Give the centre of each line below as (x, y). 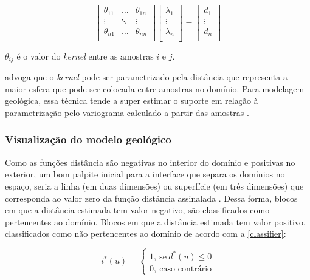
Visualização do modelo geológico (88, 139)
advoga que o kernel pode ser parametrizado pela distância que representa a (146, 77)
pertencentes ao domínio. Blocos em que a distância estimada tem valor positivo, (155, 221)
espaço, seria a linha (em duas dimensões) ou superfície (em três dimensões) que (154, 186)
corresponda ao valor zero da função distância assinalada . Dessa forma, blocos (151, 198)
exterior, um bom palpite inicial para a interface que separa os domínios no (145, 174)
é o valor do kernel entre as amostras (85, 56)
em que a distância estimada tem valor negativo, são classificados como (137, 210)
